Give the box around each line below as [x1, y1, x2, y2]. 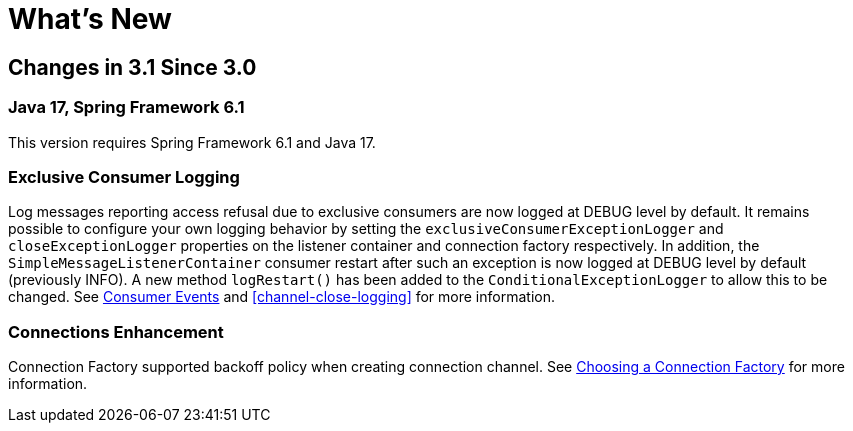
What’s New [8, 2, 172, 36]
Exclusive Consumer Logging [8, 166, 240, 187]
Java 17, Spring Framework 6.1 [8, 97, 245, 118]
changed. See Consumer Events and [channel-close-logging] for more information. [8, 288, 555, 306]
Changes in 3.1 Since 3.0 [8, 54, 257, 80]
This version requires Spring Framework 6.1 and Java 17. [8, 133, 376, 151]
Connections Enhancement [8, 321, 224, 342]
